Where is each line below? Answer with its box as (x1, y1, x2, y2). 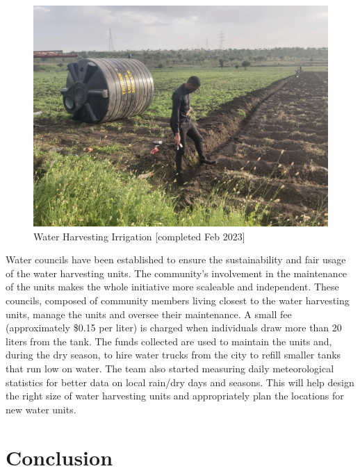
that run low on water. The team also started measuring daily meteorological (6, 361, 334, 375)
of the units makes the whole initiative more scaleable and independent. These (6, 279, 339, 294)
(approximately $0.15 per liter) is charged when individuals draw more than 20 (6, 320, 342, 335)
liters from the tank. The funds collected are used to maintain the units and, (6, 333, 332, 348)
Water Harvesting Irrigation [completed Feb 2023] (33, 229, 245, 243)
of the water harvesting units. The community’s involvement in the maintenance (6, 265, 347, 280)
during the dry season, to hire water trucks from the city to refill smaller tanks (6, 347, 341, 362)
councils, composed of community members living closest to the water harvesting (6, 292, 350, 307)
